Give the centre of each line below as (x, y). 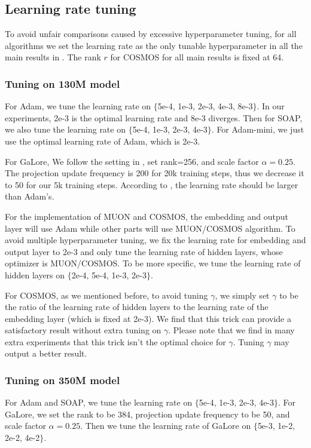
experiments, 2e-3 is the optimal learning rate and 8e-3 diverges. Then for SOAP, (154, 117)
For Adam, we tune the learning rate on (78, 106)
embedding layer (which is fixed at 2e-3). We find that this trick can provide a (148, 318)
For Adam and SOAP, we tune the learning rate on (99, 402)
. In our (271, 106)
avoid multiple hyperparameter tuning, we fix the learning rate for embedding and (155, 240)
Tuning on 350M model (62, 380)
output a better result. (46, 353)
